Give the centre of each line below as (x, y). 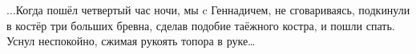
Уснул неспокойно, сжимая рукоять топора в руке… (131, 41)
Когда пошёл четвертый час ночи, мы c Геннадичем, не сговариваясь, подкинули (213, 10)
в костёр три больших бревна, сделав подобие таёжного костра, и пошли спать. (201, 25)
